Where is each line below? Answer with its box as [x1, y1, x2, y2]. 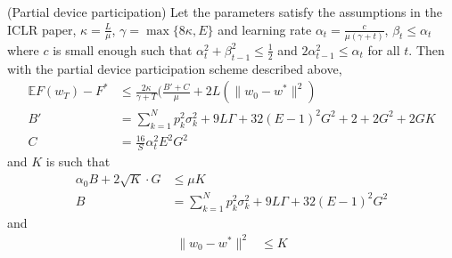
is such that [45, 152, 111, 171]
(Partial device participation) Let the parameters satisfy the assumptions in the [7, 3, 442, 20]
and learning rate [218, 20, 312, 38]
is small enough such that [53, 40, 193, 59]
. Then [408, 40, 445, 59]
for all [367, 40, 400, 59]
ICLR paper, [7, 20, 77, 38]
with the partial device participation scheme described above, [7, 59, 342, 77]
